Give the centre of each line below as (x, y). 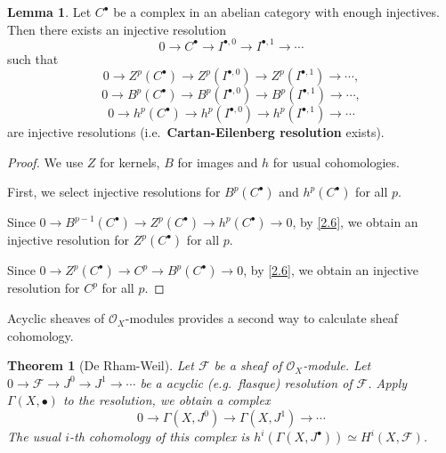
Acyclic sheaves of (56, 318)
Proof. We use (45, 162)
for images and (218, 162)
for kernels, (130, 162)
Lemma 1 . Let (49, 12)
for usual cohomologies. (336, 162)
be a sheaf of (248, 365)
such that (33, 58)
